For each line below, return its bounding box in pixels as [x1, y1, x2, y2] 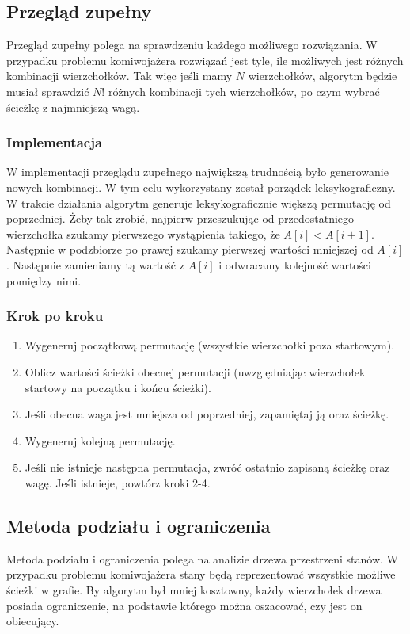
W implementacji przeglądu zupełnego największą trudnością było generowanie [6, 163, 389, 180]
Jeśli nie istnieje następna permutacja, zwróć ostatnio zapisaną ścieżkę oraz [25, 459, 390, 475]
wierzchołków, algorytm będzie [248, 67, 397, 84]
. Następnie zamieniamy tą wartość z [6, 256, 184, 273]
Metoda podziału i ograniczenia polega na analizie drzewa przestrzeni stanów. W [6, 550, 399, 567]
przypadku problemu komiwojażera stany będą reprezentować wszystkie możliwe [6, 566, 396, 582]
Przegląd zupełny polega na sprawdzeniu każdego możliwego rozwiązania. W [6, 36, 378, 53]
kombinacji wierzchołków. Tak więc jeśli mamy [6, 67, 233, 84]
